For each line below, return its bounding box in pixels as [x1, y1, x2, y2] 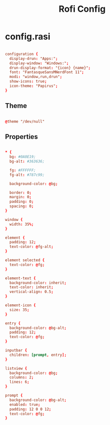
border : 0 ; [9, 190, 32, 195]
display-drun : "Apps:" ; [9, 56, 58, 61]
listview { [5, 366, 27, 371]
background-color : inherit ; [9, 280, 67, 285]
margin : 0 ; [9, 195, 32, 200]
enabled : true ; [9, 402, 41, 407]
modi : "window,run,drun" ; [9, 75, 63, 80]
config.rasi [5, 31, 50, 42]
